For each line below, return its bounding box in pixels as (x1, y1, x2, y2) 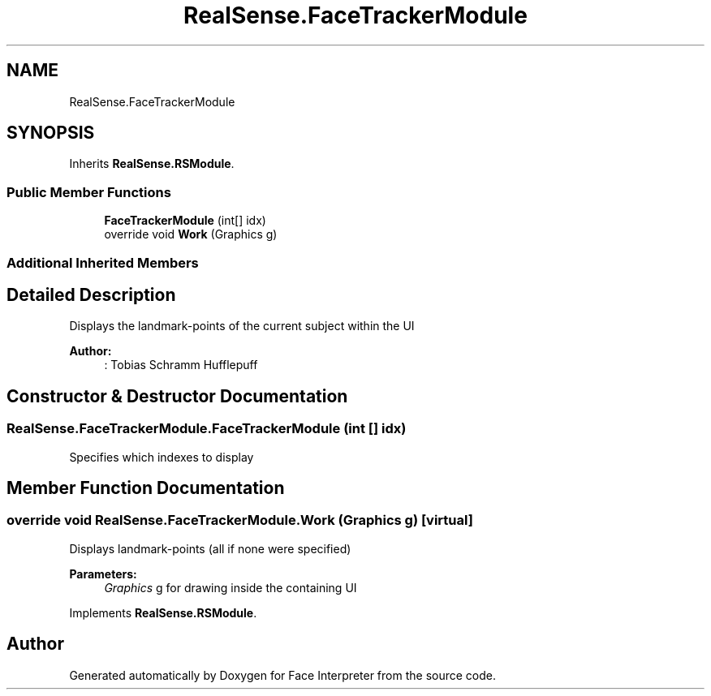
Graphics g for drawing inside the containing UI (104, 580, 357, 595)
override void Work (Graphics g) (104, 227, 278, 242)
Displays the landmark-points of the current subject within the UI (69, 319, 415, 333)
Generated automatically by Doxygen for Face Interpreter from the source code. (69, 668, 496, 682)
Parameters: (69, 566, 137, 581)
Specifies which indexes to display (69, 449, 254, 464)
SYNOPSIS (6, 122, 95, 144)
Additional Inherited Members (6, 254, 199, 271)
